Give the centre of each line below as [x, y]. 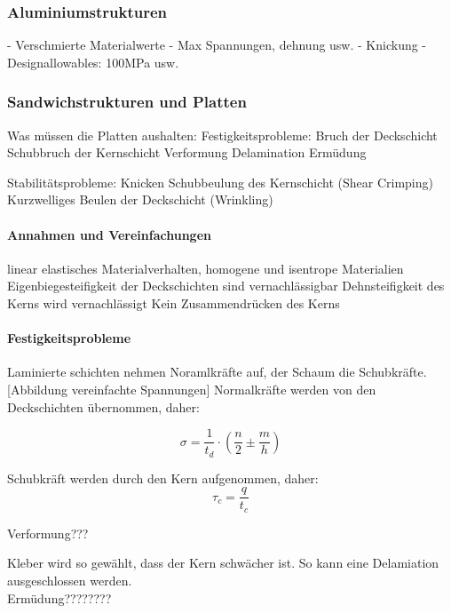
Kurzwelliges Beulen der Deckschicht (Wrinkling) [140, 199]
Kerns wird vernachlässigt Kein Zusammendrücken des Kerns [174, 303]
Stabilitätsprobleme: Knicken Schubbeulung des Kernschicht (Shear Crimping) [220, 182]
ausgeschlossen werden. [70, 580]
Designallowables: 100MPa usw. [93, 62]
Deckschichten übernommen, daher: [103, 406]
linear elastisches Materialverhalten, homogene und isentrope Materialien [206, 268]
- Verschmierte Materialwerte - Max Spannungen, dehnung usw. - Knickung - [217, 45]
